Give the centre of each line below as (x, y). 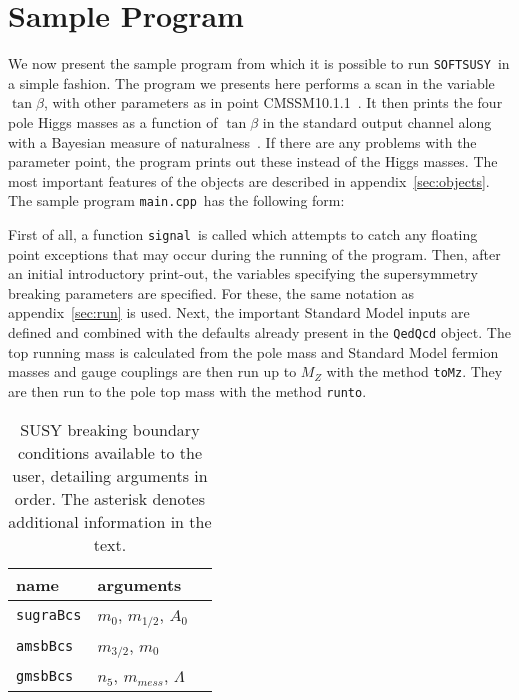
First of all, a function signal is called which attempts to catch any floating (243, 234)
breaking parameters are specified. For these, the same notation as (211, 292)
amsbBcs (45, 646)
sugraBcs (49, 615)
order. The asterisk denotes (110, 498)
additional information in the (110, 521)
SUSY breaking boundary (110, 429)
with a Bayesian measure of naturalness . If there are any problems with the (242, 141)
